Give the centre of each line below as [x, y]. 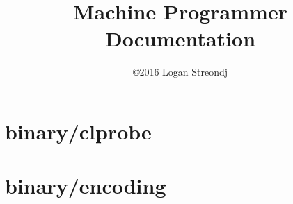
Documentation [180, 39]
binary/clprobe [78, 131]
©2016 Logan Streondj [180, 72]
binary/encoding [86, 186]
